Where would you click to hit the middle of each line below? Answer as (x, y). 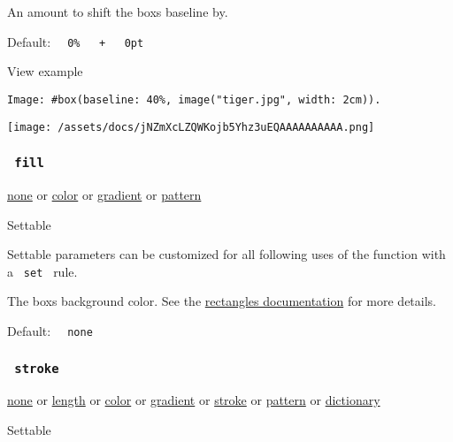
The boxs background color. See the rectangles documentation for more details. (222, 301)
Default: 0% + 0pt (76, 41)
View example (45, 71)
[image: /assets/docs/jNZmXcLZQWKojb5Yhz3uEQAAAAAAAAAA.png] (191, 127)
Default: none (50, 330)
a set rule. (42, 271)
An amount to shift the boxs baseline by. (118, 11)
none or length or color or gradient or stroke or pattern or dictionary (194, 400)
